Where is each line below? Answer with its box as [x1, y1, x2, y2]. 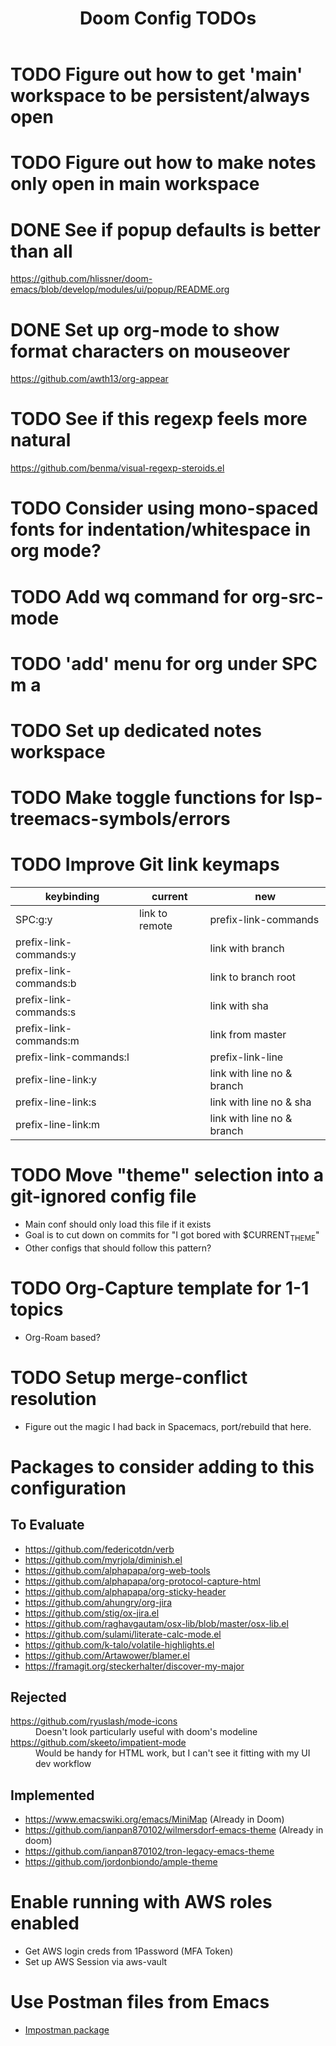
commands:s [15, 1005, 77, 1019]
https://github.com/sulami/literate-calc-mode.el [24, 1628, 222, 1640]
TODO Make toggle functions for [10, 787, 285, 809]
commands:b [15, 977, 77, 991]
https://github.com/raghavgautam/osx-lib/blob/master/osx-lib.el [24, 1617, 289, 1629]
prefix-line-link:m [15, 1118, 100, 1132]
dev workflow [35, 1758, 92, 1770]
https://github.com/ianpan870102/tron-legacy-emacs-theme [24, 1845, 275, 1857]
